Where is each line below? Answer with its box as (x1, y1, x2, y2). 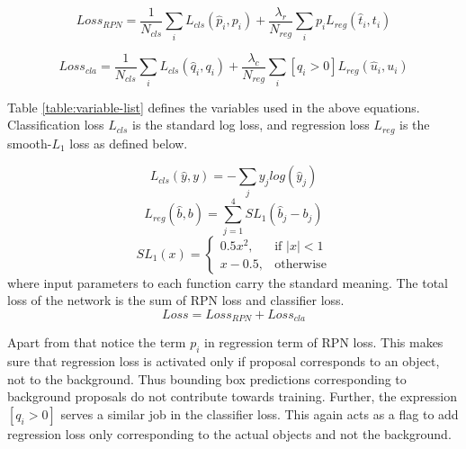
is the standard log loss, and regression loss (132, 115, 370, 134)
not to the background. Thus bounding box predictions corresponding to (7, 369, 407, 388)
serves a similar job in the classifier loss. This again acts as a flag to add (60, 404, 459, 423)
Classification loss (7, 115, 104, 134)
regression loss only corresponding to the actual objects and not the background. (7, 424, 452, 443)
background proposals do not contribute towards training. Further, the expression (7, 387, 457, 406)
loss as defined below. (69, 133, 188, 152)
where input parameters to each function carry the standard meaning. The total (7, 273, 449, 292)
